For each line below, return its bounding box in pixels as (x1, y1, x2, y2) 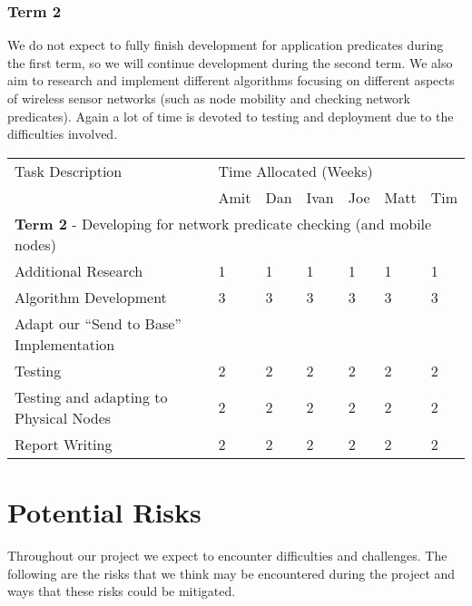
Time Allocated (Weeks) (218, 160, 373, 181)
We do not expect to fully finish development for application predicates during (7, 35, 444, 54)
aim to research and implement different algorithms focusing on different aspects (7, 71, 455, 90)
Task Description (15, 160, 123, 181)
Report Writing (15, 433, 113, 454)
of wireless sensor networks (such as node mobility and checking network (7, 89, 410, 107)
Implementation (15, 333, 115, 355)
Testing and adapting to (15, 386, 168, 407)
